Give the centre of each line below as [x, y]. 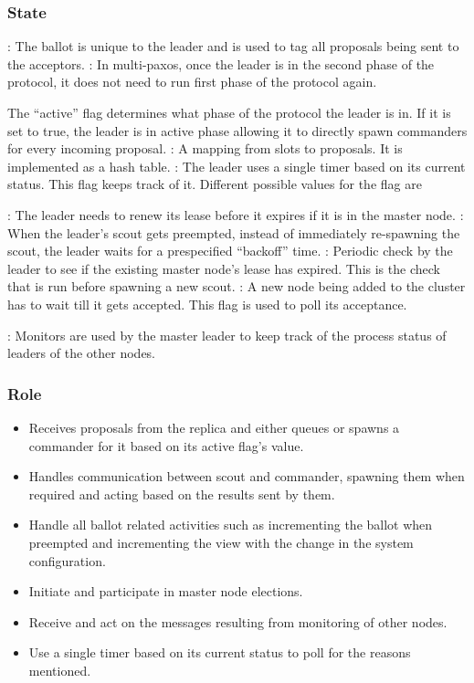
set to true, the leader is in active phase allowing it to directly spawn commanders [237, 130]
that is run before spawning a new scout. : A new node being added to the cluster [237, 286]
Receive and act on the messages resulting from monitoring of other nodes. [238, 621]
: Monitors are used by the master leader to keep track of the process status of [227, 335]
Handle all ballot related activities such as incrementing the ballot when [231, 525]
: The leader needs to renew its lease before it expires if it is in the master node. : [236, 214]
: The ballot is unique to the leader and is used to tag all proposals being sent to [233, 46]
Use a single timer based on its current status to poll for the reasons [220, 652]
